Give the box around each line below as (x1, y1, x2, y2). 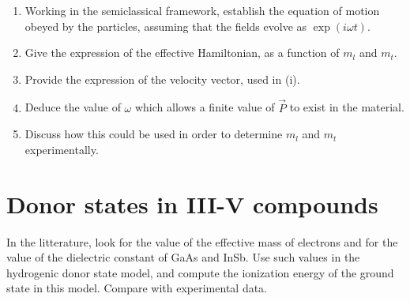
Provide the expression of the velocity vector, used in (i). (24, 70, 300, 87)
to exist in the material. (289, 99, 404, 115)
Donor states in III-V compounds (6, 187, 378, 220)
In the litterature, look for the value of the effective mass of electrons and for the (6, 233, 398, 250)
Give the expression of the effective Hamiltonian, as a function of (24, 44, 340, 61)
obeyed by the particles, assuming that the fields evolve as (24, 17, 307, 34)
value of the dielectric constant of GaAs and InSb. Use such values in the (6, 249, 360, 265)
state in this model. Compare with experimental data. (6, 280, 268, 296)
